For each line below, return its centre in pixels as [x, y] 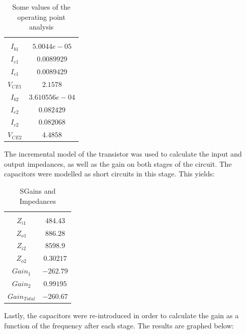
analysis [41, 27]
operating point [41, 17]
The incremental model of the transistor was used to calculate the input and [123, 154]
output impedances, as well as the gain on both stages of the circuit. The [118, 163]
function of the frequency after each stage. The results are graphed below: [119, 325]
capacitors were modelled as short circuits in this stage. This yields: [110, 174]
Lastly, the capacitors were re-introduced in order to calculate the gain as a [121, 315]
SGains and [38, 191]
